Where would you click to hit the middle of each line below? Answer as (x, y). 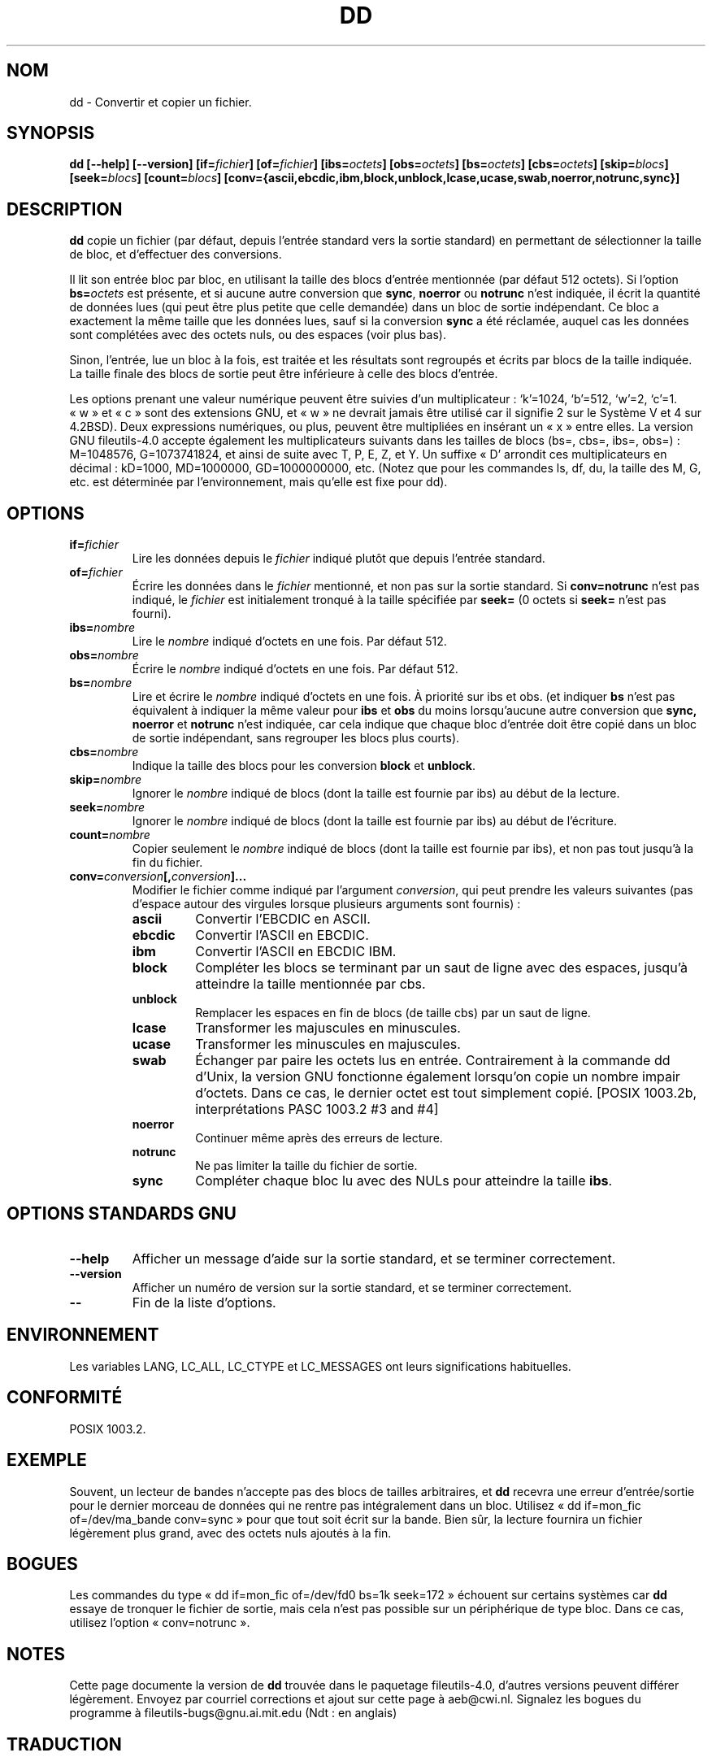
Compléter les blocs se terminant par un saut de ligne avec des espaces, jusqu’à (442, 968)
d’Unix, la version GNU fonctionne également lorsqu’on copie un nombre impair (438, 1077)
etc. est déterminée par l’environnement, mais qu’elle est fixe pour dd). (258, 482)
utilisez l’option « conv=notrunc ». (160, 1623)
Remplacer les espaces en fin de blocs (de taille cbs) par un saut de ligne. (393, 1013)
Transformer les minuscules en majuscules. (328, 1044)
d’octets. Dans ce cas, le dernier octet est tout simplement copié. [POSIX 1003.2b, (446, 1093)
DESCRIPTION (65, 209)
